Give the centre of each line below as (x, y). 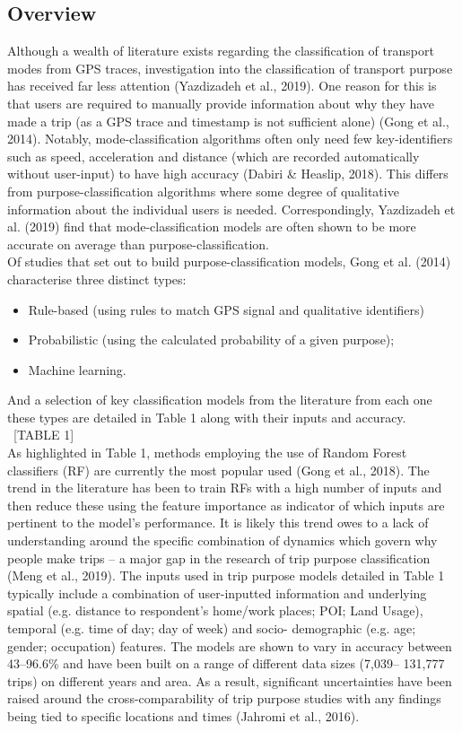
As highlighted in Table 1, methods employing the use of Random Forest (207, 453)
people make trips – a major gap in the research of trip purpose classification (219, 558)
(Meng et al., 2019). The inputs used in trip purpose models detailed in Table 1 (226, 575)
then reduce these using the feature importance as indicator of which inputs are (226, 505)
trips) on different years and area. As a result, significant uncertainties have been (230, 680)
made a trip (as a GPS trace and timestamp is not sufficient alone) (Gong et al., (228, 121)
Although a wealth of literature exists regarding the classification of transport (221, 51)
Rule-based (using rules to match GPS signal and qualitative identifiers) (226, 309)
